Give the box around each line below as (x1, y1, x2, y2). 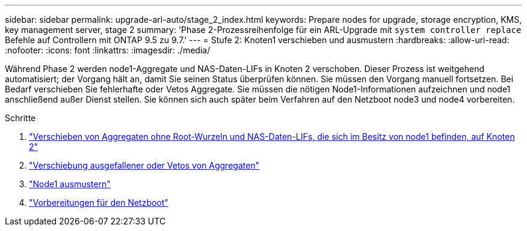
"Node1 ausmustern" (29, 179, 111, 189)
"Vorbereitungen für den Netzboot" (29, 197, 168, 208)
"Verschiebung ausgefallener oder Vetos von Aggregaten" (29, 160, 260, 170)
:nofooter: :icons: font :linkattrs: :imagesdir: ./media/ (5, 45, 211, 55)
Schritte (5, 113, 36, 123)
